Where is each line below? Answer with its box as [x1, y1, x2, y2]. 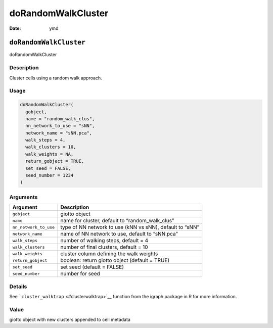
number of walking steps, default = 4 [60, 237, 149, 244]
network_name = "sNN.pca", [25, 130, 93, 136]
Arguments [9, 194, 38, 201]
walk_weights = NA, [25, 151, 74, 157]
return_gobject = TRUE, [25, 158, 84, 164]
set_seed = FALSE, [25, 165, 71, 171]
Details [9, 283, 27, 290]
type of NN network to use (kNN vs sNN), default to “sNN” [60, 224, 200, 231]
